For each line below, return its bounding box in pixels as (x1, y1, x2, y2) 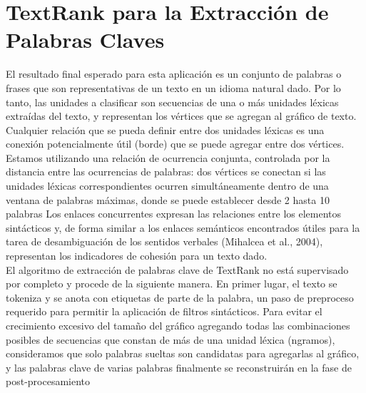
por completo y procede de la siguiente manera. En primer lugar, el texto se (6, 276, 337, 291)
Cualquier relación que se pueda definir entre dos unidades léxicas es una (6, 122, 325, 137)
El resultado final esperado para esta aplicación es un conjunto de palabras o (6, 66, 342, 81)
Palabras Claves (6, 25, 165, 54)
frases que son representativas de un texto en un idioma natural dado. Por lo (6, 80, 341, 95)
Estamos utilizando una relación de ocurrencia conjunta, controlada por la (6, 150, 330, 165)
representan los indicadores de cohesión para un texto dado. (6, 248, 268, 263)
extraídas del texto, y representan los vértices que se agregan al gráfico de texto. (6, 108, 357, 123)
